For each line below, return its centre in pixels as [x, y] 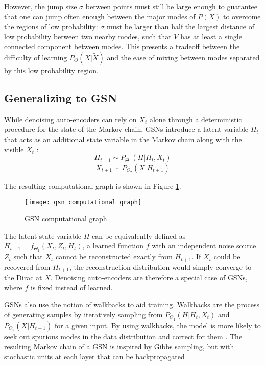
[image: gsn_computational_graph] [83, 202]
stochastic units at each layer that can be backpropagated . [97, 357]
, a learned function [113, 246]
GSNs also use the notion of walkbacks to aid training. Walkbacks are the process [132, 304]
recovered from [27, 267]
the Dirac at [23, 277]
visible [14, 149]
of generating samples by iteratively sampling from [83, 314]
